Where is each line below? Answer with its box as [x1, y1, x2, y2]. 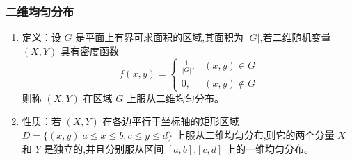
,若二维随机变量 [259, 30, 331, 44]
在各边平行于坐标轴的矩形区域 [102, 114, 239, 128]
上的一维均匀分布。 [225, 141, 314, 155]
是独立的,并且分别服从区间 [44, 141, 164, 155]
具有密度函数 [60, 43, 119, 58]
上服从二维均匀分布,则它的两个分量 [175, 128, 335, 142]
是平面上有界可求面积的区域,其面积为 [75, 30, 244, 44]
